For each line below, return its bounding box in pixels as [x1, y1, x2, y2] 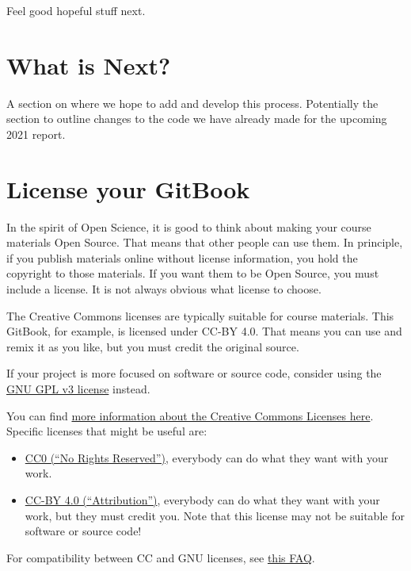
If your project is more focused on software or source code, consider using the [6, 365, 382, 381]
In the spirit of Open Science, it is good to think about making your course [6, 218, 371, 235]
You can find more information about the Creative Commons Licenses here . [6, 407, 374, 423]
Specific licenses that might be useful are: [6, 423, 207, 439]
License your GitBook [6, 172, 250, 205]
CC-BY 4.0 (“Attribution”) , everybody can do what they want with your [25, 491, 380, 508]
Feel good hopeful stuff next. [6, 2, 146, 18]
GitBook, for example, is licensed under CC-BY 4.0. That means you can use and [6, 323, 402, 339]
